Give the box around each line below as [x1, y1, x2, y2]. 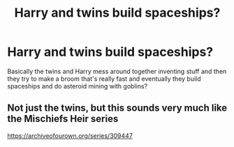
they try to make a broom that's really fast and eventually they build [7, 75, 201, 83]
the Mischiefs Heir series [7, 113, 119, 125]
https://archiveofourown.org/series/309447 [7, 131, 133, 140]
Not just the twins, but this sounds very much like [7, 102, 228, 114]
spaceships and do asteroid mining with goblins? [7, 82, 148, 90]
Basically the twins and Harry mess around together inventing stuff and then [7, 67, 227, 75]
